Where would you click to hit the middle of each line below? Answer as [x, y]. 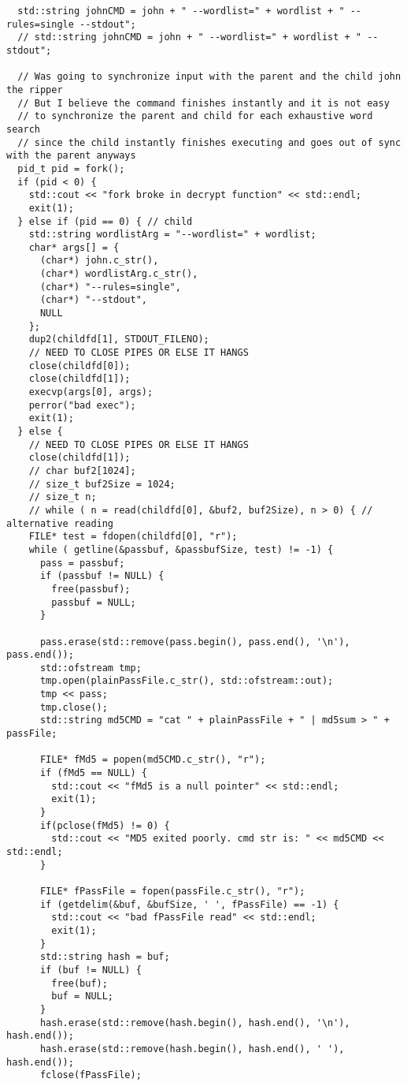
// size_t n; [63, 497]
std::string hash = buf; [105, 957]
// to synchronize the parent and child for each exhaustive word [195, 116]
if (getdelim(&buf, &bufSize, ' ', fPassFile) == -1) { [189, 904]
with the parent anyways [71, 156]
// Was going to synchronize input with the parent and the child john [209, 77]
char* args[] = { [74, 247]
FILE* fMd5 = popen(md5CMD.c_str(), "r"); [153, 760]
